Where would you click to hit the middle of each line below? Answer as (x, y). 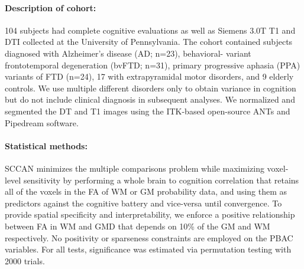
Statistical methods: (46, 145)
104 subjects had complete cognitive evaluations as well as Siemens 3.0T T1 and (150, 30)
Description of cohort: (51, 7)
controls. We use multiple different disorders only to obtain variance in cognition (151, 88)
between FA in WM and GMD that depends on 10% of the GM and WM (138, 226)
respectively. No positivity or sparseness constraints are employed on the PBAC (149, 237)
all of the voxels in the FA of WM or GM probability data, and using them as (146, 191)
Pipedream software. (42, 122)
